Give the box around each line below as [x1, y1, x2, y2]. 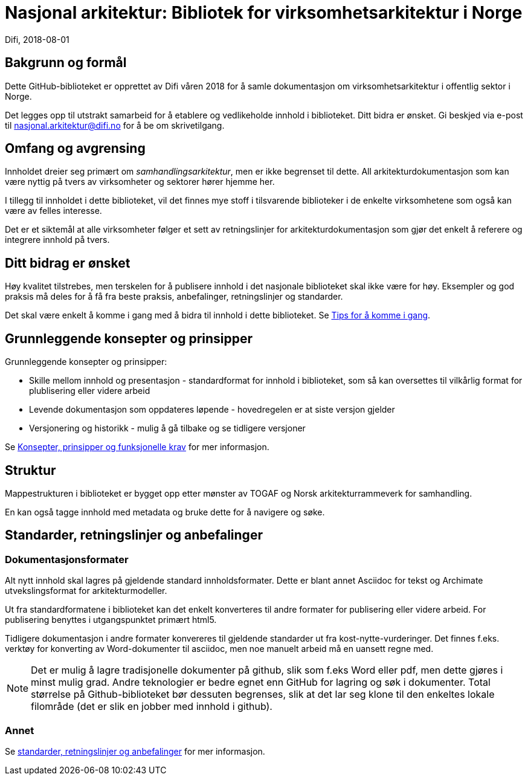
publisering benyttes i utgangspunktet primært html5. [5, 614, 217, 625]
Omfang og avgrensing [5, 141, 146, 156]
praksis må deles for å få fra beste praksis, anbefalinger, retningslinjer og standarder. [5, 291, 343, 302]
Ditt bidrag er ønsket [5, 255, 130, 271]
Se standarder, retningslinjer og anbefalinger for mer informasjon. [5, 746, 265, 756]
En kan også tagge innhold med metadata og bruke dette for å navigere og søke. [5, 506, 325, 517]
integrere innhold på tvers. [5, 234, 110, 245]
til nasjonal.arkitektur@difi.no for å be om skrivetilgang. [5, 120, 225, 131]
